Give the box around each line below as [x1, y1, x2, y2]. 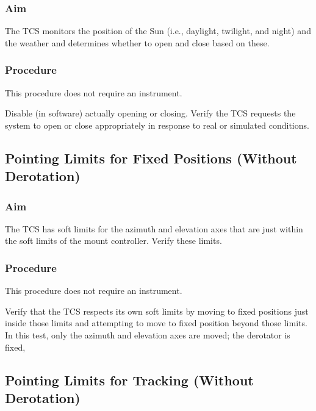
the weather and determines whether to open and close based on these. [5, 36, 270, 49]
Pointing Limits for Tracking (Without [5, 370, 254, 389]
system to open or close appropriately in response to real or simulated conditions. [5, 118, 309, 131]
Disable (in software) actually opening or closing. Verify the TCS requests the [5, 107, 296, 120]
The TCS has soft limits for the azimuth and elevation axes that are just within [5, 222, 303, 235]
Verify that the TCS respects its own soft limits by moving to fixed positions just [5, 304, 309, 317]
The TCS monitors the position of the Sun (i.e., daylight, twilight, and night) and [5, 24, 311, 37]
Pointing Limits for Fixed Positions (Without [5, 148, 297, 167]
